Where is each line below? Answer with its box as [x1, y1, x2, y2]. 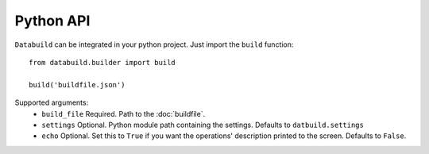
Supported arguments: [14, 98, 89, 107]
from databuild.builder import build [29, 58, 176, 67]
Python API [14, 12, 91, 29]
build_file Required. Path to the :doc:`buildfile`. [41, 109, 206, 118]
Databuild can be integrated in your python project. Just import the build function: [14, 40, 294, 49]
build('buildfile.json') [29, 80, 126, 89]
